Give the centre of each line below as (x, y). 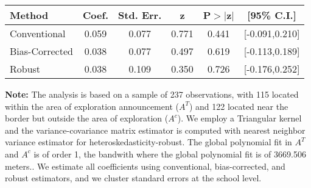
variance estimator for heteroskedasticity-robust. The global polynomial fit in (149, 142)
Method (29, 15)
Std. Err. (140, 15)
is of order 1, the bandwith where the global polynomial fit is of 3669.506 (170, 154)
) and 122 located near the (239, 106)
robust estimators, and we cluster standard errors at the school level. (133, 178)
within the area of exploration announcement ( (92, 106)
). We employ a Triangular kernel (239, 118)
